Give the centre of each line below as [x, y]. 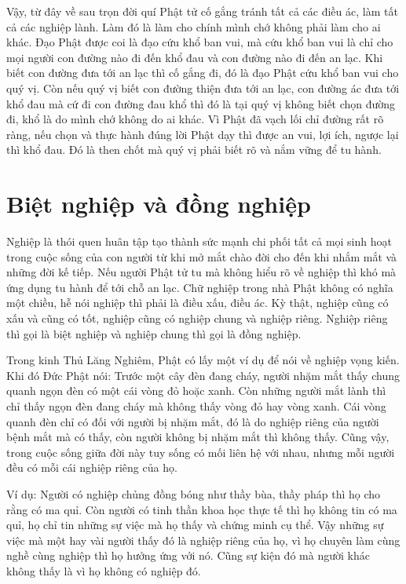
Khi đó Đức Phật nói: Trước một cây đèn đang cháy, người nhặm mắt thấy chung [203, 375]
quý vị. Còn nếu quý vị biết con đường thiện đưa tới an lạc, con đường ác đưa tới [203, 88]
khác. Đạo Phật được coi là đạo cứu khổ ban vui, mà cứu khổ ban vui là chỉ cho [200, 42]
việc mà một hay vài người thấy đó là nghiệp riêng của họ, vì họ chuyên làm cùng [203, 540]
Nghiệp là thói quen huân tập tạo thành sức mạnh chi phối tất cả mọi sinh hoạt [199, 241]
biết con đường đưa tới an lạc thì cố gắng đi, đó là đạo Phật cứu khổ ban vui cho [203, 73]
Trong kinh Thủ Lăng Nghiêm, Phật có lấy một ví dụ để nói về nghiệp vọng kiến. [203, 360]
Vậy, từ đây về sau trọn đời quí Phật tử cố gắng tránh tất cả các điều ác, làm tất [202, 11]
